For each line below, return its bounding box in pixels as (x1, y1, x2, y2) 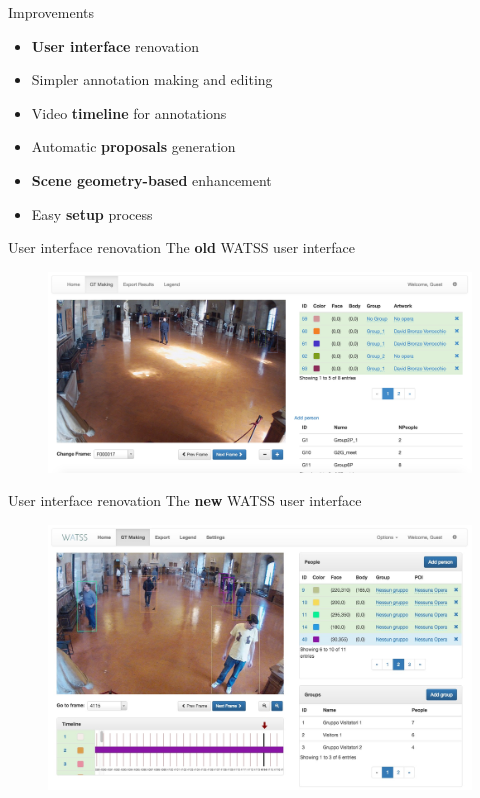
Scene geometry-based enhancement (31, 169, 272, 190)
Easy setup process (31, 203, 153, 224)
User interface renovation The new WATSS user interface (8, 490, 362, 511)
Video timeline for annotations (31, 102, 227, 123)
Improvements (8, 2, 95, 22)
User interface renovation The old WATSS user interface (8, 237, 355, 258)
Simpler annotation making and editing (31, 69, 273, 90)
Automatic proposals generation (31, 136, 236, 157)
